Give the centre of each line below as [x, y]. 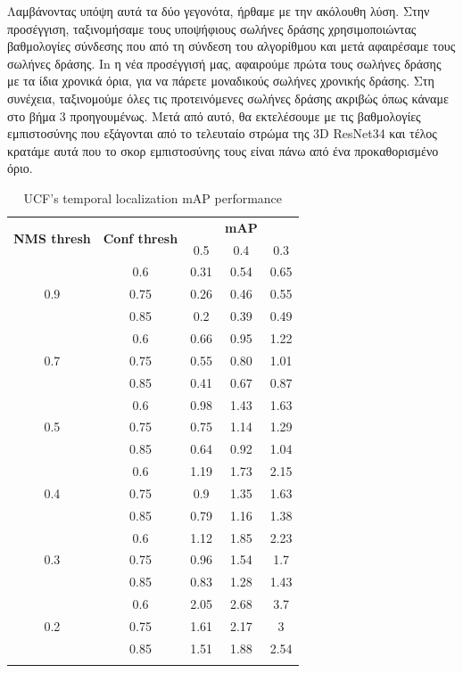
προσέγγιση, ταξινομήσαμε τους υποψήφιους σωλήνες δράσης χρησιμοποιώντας [212, 28]
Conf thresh [141, 238]
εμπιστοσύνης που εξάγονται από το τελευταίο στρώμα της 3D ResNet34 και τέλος [222, 133]
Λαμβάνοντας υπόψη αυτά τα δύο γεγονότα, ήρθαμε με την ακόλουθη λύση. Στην [219, 11]
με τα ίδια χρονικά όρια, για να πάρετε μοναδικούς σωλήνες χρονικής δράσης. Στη [221, 81]
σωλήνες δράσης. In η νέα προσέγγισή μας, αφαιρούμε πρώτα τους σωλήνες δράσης [224, 63]
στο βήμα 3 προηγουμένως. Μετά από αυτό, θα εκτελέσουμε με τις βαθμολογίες [214, 115]
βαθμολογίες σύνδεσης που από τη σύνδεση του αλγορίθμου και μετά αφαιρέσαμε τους [231, 46]
